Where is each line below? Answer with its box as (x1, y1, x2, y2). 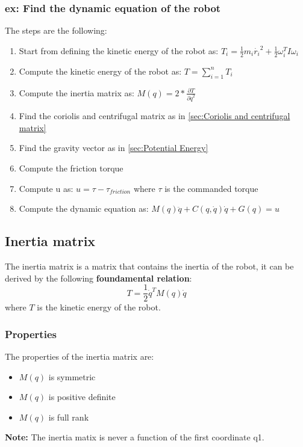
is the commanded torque (164, 182, 258, 194)
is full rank (48, 410, 89, 423)
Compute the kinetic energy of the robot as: (19, 64, 182, 77)
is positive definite (48, 390, 116, 403)
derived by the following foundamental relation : (5, 271, 192, 284)
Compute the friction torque (19, 161, 123, 174)
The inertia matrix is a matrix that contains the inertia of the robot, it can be (5, 259, 294, 272)
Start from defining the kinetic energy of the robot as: (19, 44, 219, 57)
